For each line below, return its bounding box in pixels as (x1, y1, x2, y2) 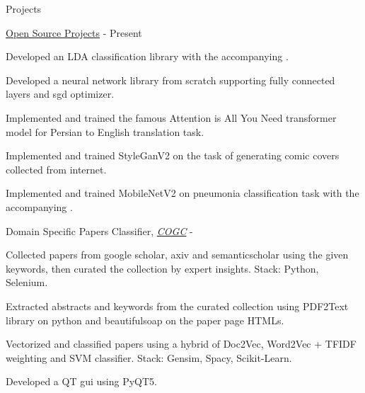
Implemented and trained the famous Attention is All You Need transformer (6, 110, 337, 125)
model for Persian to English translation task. (6, 124, 204, 139)
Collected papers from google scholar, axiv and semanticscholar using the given (6, 247, 349, 262)
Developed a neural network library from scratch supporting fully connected (6, 72, 335, 87)
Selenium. (6, 275, 48, 290)
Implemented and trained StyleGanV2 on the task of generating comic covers (6, 148, 340, 163)
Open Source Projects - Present (6, 25, 142, 40)
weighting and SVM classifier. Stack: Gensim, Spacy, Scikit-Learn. (6, 350, 292, 365)
